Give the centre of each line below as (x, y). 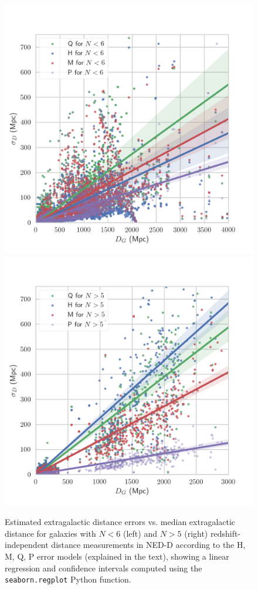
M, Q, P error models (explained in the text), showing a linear (117, 556)
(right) (196, 533)
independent (27, 545)
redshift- (225, 533)
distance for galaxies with (50, 533)
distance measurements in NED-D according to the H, (148, 545)
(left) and (140, 533)
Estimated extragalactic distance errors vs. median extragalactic (120, 522)
